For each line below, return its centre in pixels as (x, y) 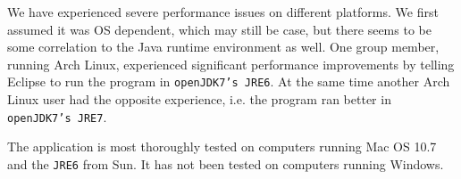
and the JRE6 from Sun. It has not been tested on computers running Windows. (226, 163)
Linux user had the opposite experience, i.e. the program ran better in (199, 99)
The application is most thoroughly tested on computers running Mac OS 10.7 (222, 146)
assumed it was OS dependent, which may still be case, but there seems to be (219, 29)
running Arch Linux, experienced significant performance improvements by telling (231, 64)
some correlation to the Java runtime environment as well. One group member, (223, 47)
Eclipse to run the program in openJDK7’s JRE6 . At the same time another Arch (229, 81)
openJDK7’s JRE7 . (57, 116)
